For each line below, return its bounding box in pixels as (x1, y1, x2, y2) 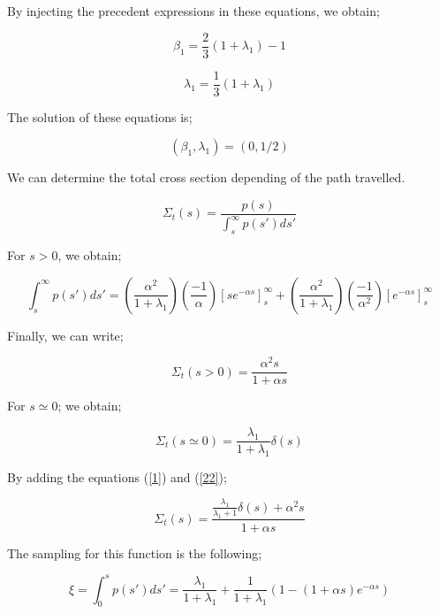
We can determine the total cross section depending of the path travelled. (7, 168, 405, 187)
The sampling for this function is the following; (7, 543, 262, 562)
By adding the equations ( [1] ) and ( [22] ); (7, 467, 227, 486)
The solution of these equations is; (7, 107, 193, 126)
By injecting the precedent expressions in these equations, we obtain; (7, 2, 380, 19)
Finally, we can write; (7, 326, 124, 344)
